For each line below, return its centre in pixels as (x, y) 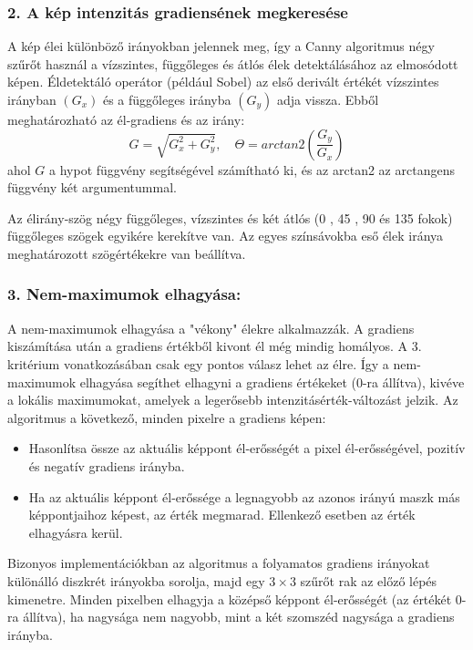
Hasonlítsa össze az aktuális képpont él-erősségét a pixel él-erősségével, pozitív (247, 448)
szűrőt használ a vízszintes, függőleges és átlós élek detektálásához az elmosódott (233, 63)
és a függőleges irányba (167, 99)
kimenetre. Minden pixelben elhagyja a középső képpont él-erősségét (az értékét (230, 598)
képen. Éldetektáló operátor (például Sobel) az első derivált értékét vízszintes (223, 82)
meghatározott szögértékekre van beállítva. (127, 253)
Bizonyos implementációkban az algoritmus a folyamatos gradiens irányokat (219, 563)
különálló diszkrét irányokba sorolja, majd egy (136, 580)
